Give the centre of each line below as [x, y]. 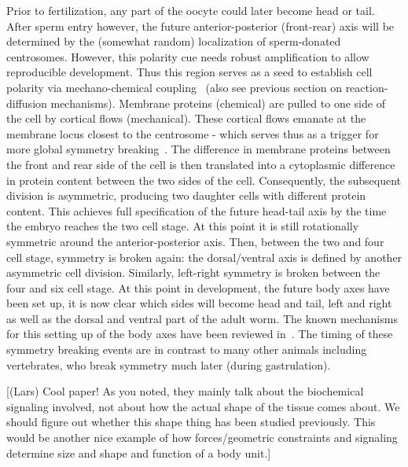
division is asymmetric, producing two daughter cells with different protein [186, 195]
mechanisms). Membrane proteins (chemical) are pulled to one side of [218, 103]
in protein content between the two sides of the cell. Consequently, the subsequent [204, 180]
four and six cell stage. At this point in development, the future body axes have [198, 287]
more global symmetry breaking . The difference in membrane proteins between [198, 149]
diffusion [27, 103]
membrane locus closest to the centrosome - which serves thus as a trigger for [193, 133]
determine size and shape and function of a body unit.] [139, 452]
